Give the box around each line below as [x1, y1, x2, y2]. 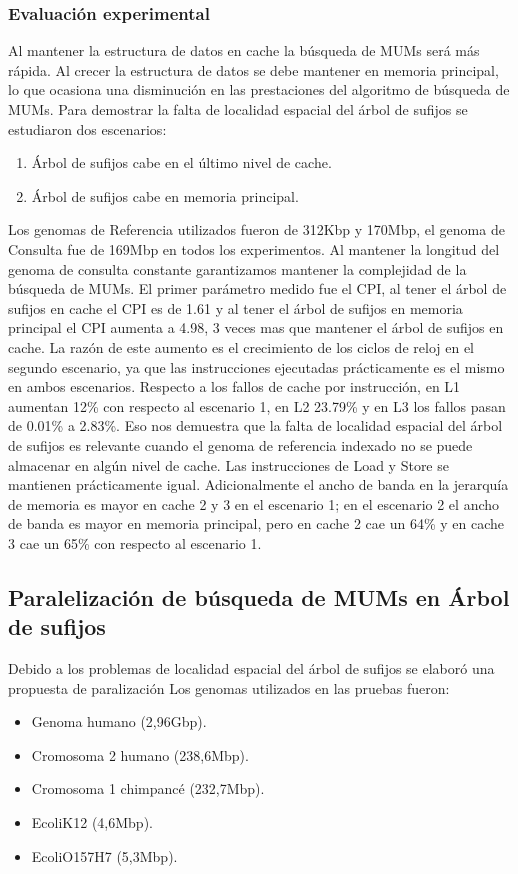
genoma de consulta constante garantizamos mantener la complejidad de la [8, 258, 467, 279]
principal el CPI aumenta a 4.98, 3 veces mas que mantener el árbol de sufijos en [8, 317, 504, 338]
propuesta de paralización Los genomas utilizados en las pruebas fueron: [8, 677, 450, 698]
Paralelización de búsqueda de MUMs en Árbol [8, 581, 510, 612]
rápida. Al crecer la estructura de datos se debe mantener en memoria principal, [8, 59, 499, 80]
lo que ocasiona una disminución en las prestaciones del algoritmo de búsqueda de [8, 79, 510, 100]
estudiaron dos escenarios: [8, 118, 167, 139]
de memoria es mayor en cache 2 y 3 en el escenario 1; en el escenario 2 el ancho [8, 493, 500, 514]
